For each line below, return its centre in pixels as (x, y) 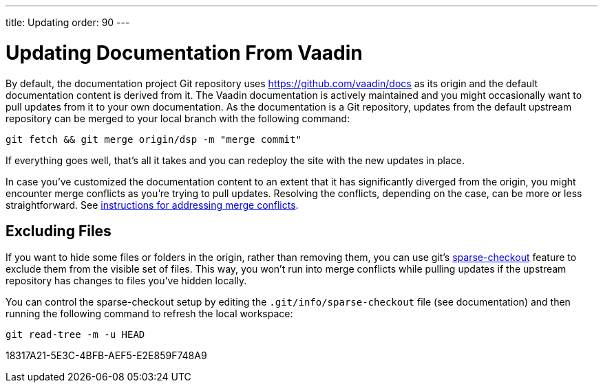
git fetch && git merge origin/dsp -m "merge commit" (154, 139)
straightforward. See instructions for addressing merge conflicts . (152, 205)
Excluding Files (59, 231)
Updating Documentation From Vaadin (184, 53)
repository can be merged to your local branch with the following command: (178, 118)
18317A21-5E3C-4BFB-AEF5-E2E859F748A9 (106, 356)
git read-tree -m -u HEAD (75, 335)
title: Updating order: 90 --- (68, 22)
